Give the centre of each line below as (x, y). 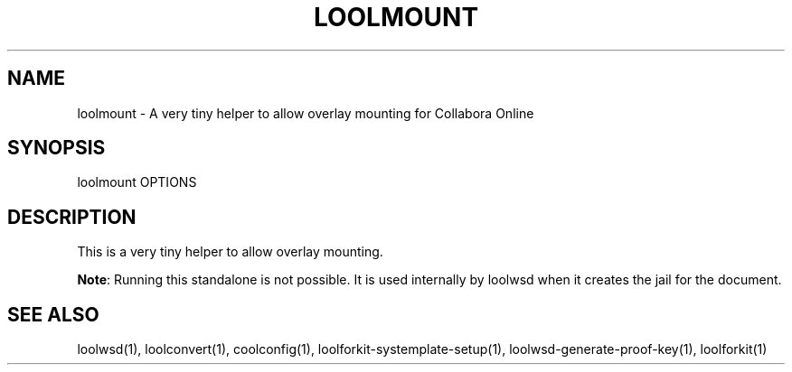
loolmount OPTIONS (137, 182)
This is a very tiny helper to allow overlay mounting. (230, 252)
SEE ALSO (53, 314)
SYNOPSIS (57, 148)
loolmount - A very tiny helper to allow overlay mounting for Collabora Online (306, 113)
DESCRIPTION (72, 217)
